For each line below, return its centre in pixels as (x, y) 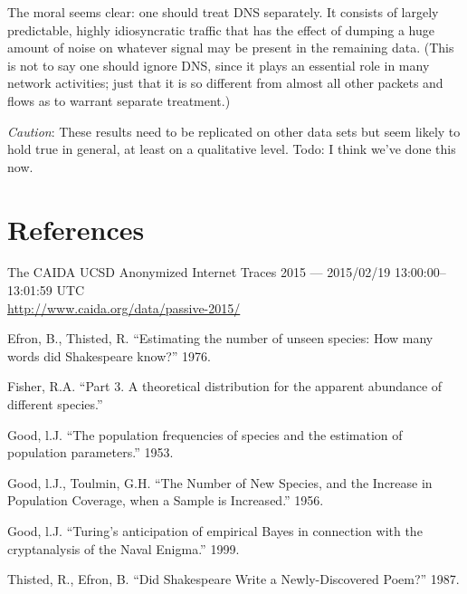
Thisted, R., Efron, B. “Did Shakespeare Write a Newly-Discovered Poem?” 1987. (233, 579)
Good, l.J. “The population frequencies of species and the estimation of (205, 434)
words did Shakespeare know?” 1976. (110, 355)
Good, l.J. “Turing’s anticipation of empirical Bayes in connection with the (215, 531)
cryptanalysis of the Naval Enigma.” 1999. (124, 548)
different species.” (55, 404)
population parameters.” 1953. (91, 452)
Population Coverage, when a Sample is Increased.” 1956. (166, 500)
